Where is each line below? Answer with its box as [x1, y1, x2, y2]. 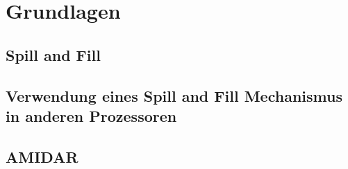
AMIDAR [6, 145, 78, 167]
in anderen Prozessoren [6, 105, 177, 126]
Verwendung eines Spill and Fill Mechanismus [6, 84, 342, 106]
